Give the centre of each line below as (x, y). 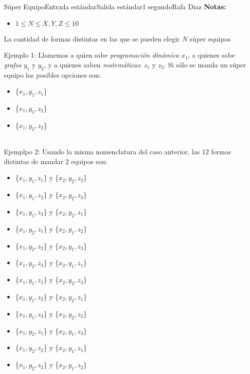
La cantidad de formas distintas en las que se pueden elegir (92, 38)
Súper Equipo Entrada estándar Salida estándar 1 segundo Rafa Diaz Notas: (115, 6)
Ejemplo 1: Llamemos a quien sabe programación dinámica (91, 55)
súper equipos (210, 38)
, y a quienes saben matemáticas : (93, 64)
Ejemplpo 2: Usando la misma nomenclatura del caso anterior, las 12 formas (117, 152)
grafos (13, 64)
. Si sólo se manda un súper (205, 64)
